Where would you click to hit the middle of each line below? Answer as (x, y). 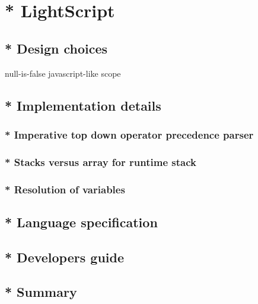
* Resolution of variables (65, 189)
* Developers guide (64, 257)
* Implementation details (83, 105)
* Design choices (56, 48)
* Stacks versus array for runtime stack (101, 162)
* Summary (41, 292)
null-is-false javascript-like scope (63, 73)
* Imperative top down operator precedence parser (129, 134)
